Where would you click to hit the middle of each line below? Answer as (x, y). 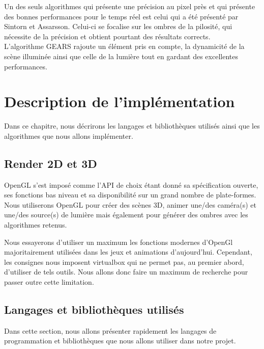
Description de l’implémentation (120, 101)
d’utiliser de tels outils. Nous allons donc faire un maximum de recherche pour (126, 272)
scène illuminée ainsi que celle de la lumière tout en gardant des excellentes (121, 56)
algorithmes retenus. (36, 225)
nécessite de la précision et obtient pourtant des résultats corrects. (107, 36)
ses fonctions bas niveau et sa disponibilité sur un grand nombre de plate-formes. (130, 195)
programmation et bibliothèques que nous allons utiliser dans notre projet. (120, 341)
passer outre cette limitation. (49, 282)
